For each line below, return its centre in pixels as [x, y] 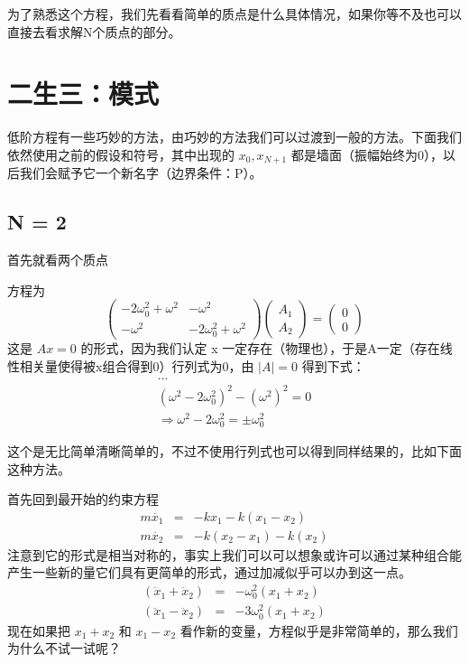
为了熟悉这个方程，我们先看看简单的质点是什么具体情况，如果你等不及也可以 [234, 14]
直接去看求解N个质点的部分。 [94, 31]
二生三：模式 [83, 93]
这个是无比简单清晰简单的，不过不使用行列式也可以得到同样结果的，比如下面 [234, 450]
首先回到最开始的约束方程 [83, 499]
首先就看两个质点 [58, 260]
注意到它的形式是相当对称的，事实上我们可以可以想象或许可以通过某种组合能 [234, 554]
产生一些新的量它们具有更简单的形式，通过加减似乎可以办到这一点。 [209, 572]
